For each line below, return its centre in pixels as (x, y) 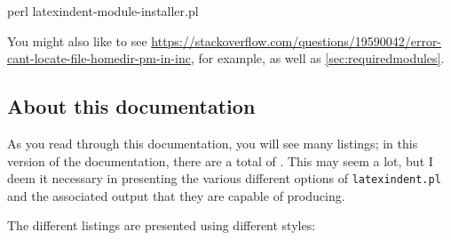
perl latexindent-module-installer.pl (103, 11)
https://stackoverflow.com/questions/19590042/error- (297, 40)
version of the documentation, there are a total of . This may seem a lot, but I (220, 160)
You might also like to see (77, 40)
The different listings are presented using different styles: (162, 225)
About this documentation (131, 106)
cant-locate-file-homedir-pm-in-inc (99, 58)
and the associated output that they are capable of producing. (176, 195)
